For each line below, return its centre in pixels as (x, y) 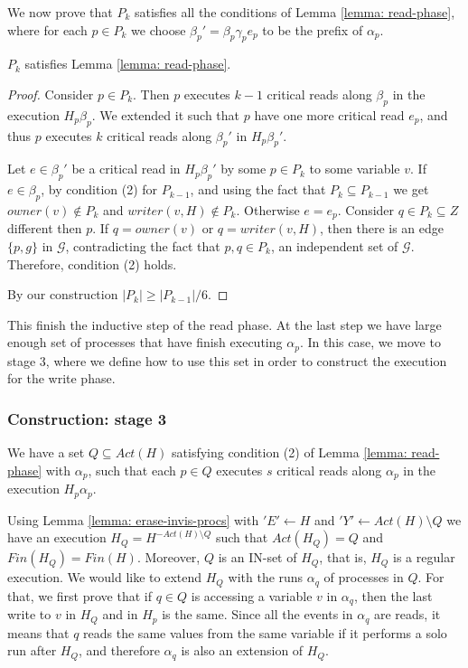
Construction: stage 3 (87, 418)
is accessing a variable (252, 595)
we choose (159, 29)
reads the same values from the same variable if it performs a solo (265, 632)
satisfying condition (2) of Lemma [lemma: (290, 452)
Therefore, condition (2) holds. (92, 263)
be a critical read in (126, 169)
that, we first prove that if (80, 595)
